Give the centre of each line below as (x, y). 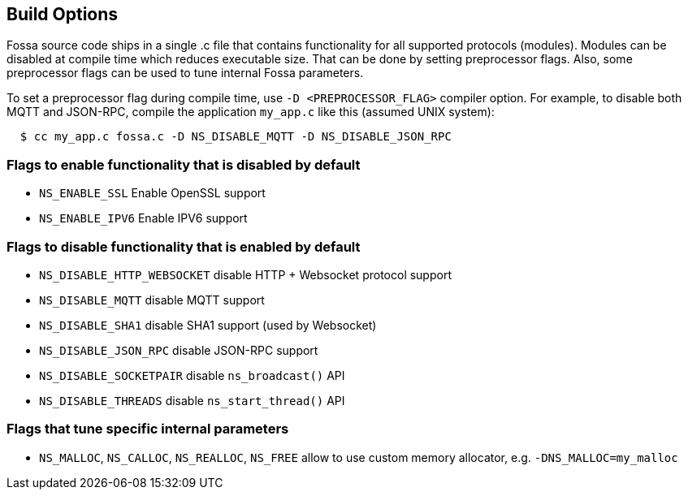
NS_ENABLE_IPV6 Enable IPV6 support (143, 218)
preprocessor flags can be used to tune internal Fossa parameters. (185, 73)
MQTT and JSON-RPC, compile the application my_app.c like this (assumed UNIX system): (251, 112)
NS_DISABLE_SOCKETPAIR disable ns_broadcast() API (192, 375)
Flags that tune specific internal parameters (148, 429)
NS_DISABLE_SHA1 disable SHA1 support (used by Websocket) (208, 325)
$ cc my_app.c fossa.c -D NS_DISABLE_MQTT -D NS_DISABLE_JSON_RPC (236, 137)
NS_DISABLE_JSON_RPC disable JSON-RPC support (179, 350)
